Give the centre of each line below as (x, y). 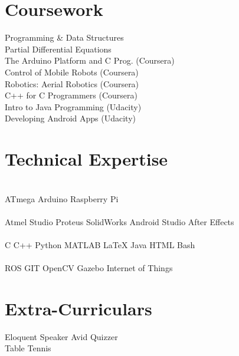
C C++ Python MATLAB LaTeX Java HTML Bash (100, 244)
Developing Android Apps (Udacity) (71, 118)
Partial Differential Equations (58, 49)
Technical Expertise (86, 159)
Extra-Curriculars (78, 308)
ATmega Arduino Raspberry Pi (62, 198)
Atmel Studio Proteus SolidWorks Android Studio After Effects (119, 221)
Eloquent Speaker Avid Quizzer (61, 336)
